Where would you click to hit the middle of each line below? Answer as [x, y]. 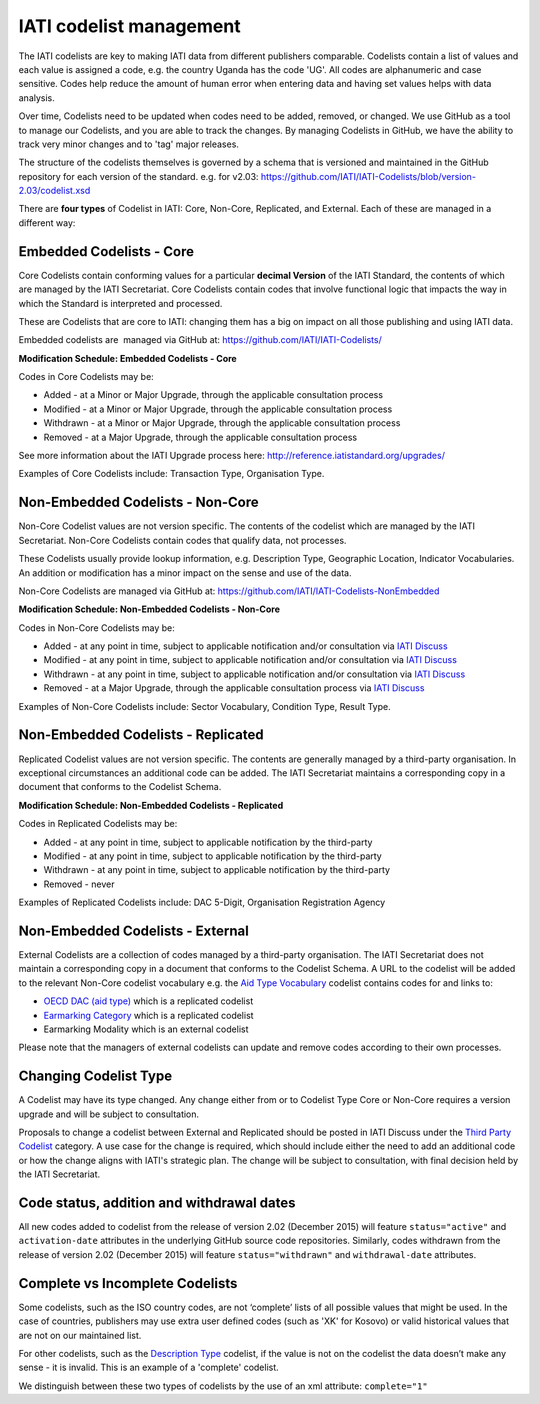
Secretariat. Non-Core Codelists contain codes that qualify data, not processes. [182, 540]
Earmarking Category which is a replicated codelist [148, 1015]
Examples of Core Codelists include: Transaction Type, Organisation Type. [171, 474]
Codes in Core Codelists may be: [86, 377]
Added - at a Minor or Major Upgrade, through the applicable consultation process [213, 395]
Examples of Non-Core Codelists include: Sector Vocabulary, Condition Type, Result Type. [204, 706]
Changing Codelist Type [95, 1076]
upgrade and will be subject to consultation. [109, 1114]
